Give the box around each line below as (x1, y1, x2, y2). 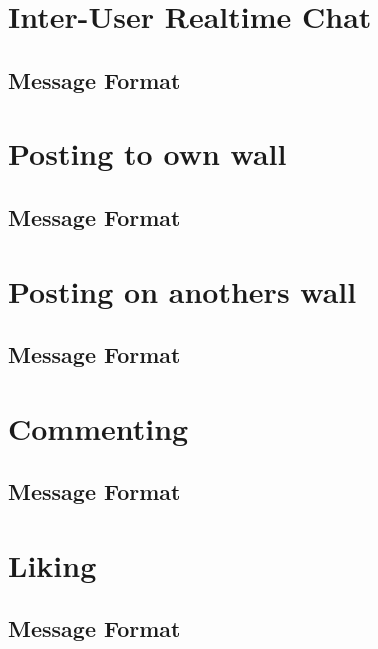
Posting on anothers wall (8, 270, 357, 311)
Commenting (8, 407, 189, 448)
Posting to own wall (8, 133, 287, 174)
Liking (8, 544, 97, 585)
